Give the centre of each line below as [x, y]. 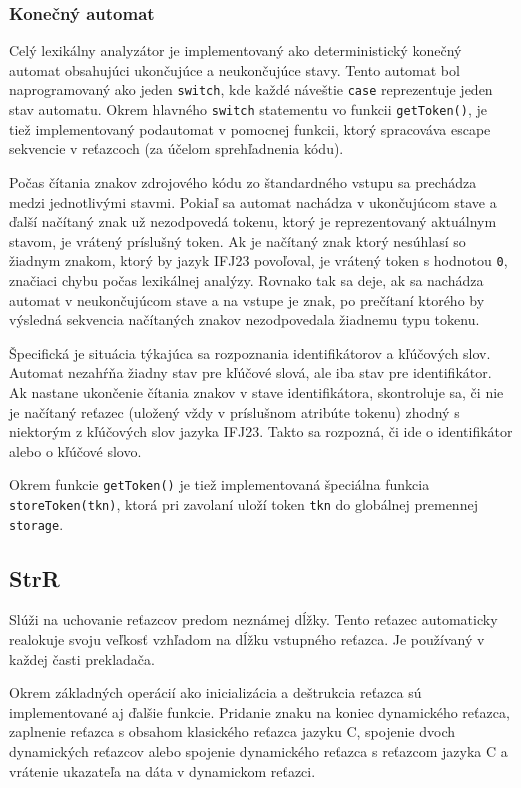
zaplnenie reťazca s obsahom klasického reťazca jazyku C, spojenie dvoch [232, 731]
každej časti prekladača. [82, 658]
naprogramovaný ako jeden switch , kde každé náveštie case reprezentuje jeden [251, 89]
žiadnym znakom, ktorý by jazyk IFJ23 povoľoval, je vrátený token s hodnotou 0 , [258, 260]
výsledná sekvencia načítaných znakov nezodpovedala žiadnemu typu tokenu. [244, 319]
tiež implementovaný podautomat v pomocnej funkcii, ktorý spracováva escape [250, 128]
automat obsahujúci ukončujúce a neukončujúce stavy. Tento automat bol [234, 69]
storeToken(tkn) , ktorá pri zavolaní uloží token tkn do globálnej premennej [243, 503]
